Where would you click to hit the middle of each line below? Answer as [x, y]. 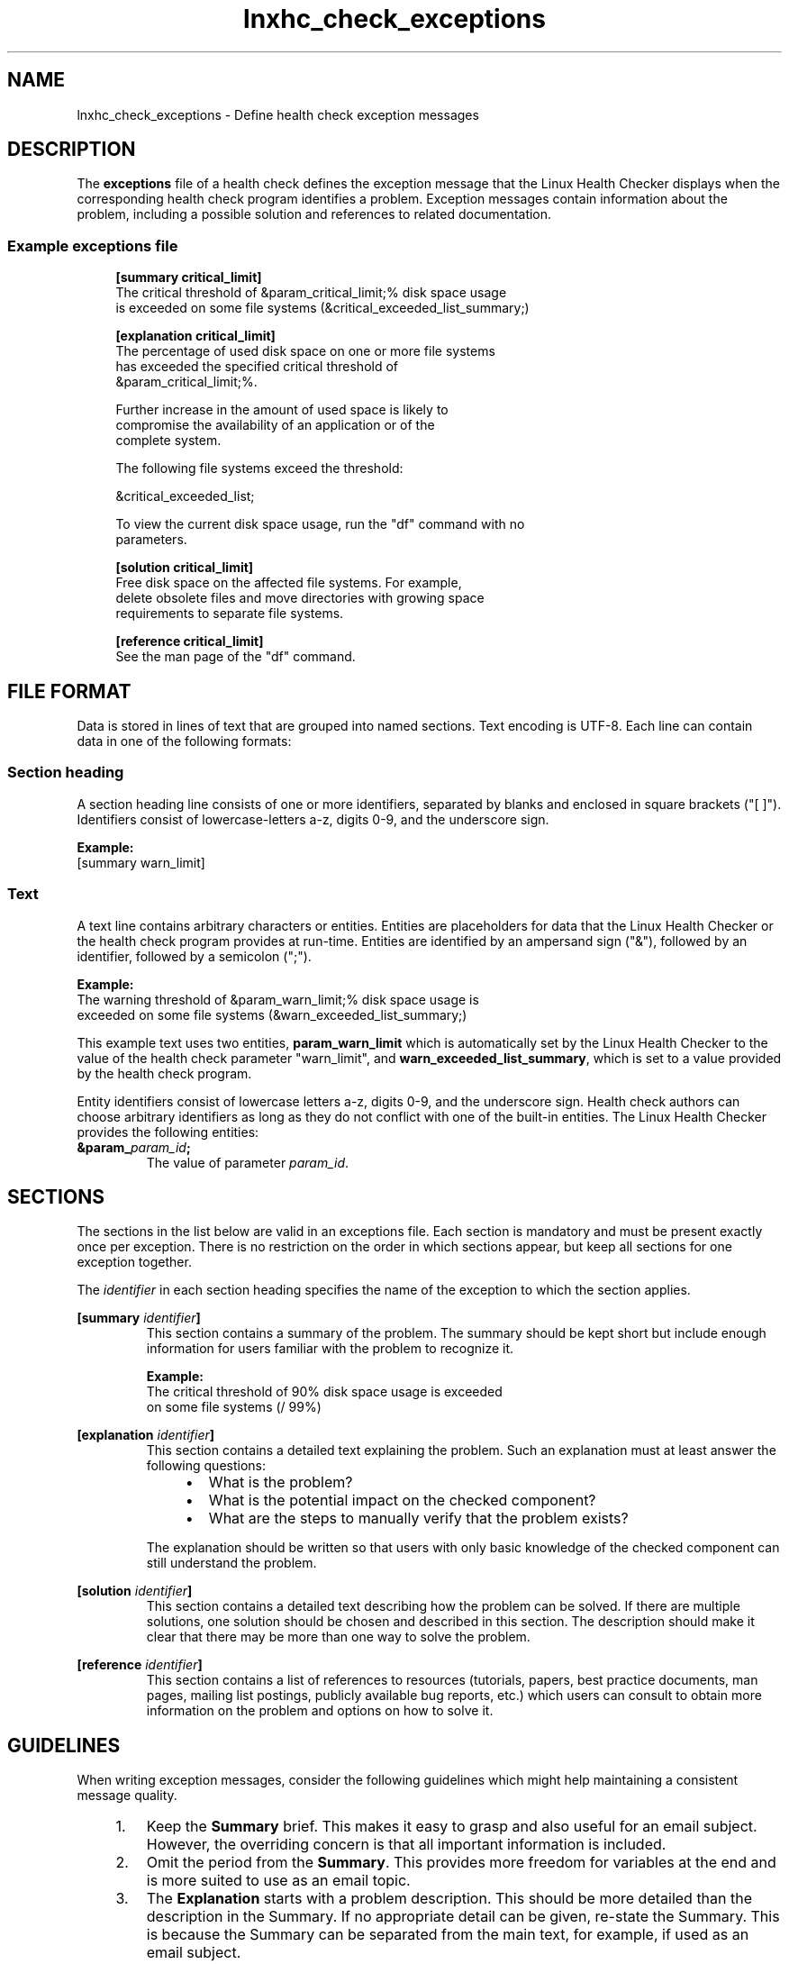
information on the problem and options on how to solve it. [320, 1711]
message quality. [127, 1796]
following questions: [206, 1466]
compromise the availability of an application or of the [275, 425]
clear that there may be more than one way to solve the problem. [338, 1637]
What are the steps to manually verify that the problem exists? [418, 1518]
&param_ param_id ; [134, 1147]
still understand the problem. [231, 1563]
